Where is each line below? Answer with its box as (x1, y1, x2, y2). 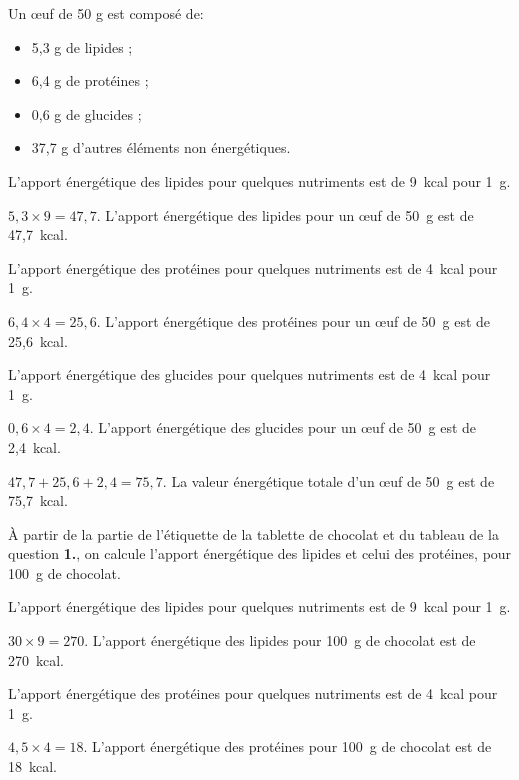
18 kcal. (8, 756, 57, 777)
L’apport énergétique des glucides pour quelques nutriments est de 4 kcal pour (8, 364, 491, 385)
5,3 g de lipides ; (31, 36, 133, 57)
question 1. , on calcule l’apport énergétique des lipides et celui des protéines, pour (8, 543, 512, 564)
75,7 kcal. (8, 490, 68, 511)
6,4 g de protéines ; (31, 70, 149, 91)
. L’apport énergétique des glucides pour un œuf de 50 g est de (89, 417, 477, 438)
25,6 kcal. (8, 330, 68, 351)
